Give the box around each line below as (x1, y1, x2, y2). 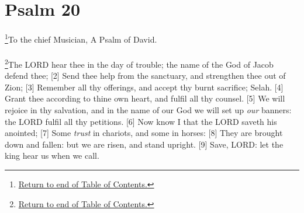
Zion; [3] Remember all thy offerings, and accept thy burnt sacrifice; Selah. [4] (5, 81, 284, 93)
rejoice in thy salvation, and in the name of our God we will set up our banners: (5, 104, 292, 116)
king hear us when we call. (5, 149, 99, 162)
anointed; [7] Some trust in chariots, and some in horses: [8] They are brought (5, 127, 283, 139)
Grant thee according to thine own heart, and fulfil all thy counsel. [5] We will (5, 92, 285, 104)
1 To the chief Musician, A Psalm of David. (5, 32, 157, 45)
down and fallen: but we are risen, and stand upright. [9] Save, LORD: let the (5, 138, 284, 150)
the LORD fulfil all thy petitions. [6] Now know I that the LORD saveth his (5, 115, 277, 127)
